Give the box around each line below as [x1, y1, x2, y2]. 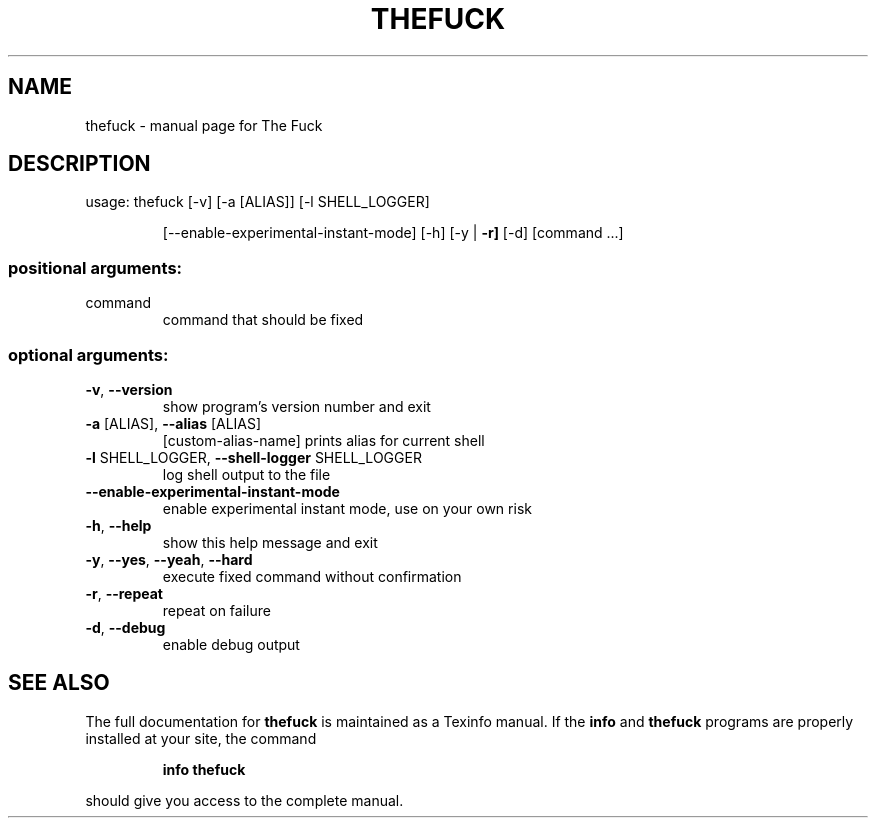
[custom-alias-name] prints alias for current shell [162, 431, 485, 449]
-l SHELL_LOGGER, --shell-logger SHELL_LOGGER [85, 448, 422, 466]
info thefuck [162, 760, 246, 778]
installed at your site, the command [85, 729, 317, 747]
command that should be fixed [162, 311, 364, 329]
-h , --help [85, 516, 152, 534]
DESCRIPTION [8, 151, 151, 177]
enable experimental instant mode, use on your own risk [162, 499, 532, 517]
